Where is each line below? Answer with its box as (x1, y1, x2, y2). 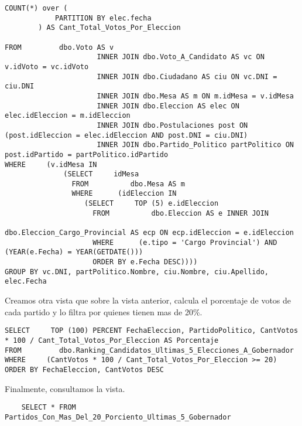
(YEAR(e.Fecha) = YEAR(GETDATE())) (5, 248, 143, 257)
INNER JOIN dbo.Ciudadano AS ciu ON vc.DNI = (97, 72, 277, 81)
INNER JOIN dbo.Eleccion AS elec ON (97, 101, 239, 110)
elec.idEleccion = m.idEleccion (5, 111, 131, 120)
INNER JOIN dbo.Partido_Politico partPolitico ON (97, 141, 294, 149)
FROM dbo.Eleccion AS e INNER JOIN (92, 209, 269, 217)
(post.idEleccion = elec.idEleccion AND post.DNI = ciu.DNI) (5, 131, 248, 139)
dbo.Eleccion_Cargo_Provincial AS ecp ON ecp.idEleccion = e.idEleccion (5, 229, 294, 237)
